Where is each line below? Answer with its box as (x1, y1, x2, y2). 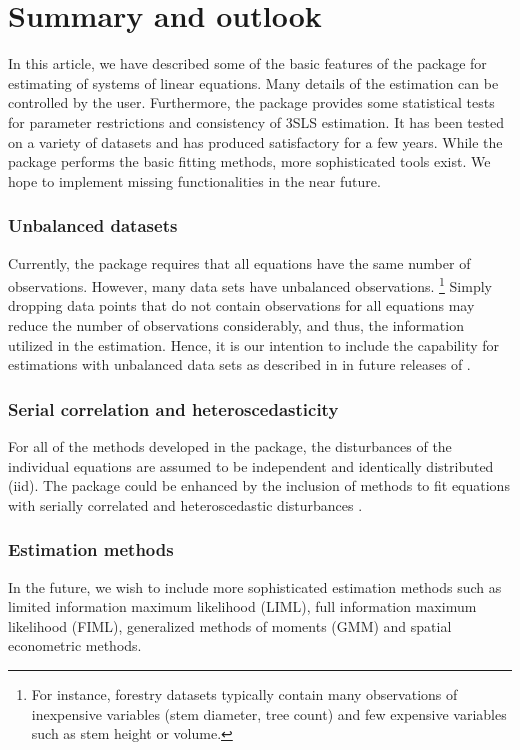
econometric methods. (8, 635, 142, 656)
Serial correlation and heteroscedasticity (8, 396, 339, 421)
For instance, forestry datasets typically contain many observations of (31, 683, 458, 704)
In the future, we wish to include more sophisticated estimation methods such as (8, 576, 502, 597)
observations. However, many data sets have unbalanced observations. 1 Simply (8, 273, 492, 296)
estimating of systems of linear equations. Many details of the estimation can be (8, 72, 499, 93)
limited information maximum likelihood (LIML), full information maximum (8, 596, 477, 617)
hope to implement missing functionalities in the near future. (8, 170, 381, 191)
